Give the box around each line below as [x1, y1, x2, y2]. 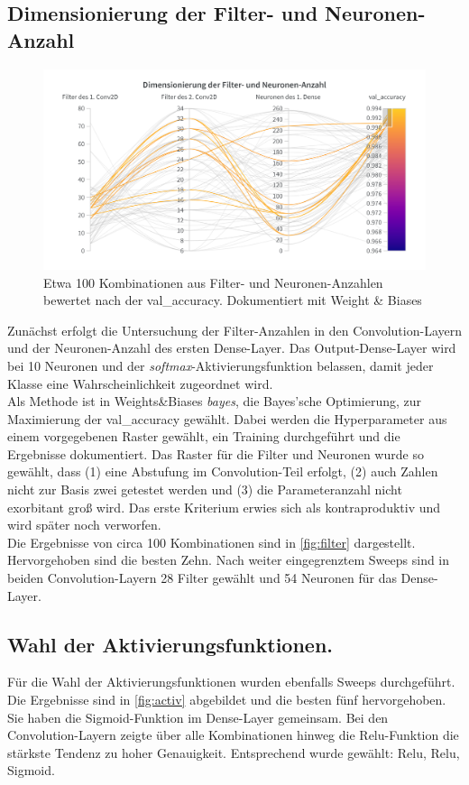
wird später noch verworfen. [7, 515, 161, 534]
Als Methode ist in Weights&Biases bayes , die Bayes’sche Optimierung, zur [7, 392, 422, 411]
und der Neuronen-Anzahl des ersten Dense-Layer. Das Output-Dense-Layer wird [7, 338, 456, 357]
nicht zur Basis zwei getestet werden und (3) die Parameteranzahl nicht [7, 480, 402, 499]
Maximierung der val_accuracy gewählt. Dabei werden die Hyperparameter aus [7, 409, 447, 428]
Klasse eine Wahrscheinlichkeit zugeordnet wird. [7, 374, 273, 392]
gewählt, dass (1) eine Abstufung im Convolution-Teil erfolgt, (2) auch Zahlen [7, 462, 438, 481]
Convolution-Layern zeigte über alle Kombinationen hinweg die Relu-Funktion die [7, 725, 459, 744]
